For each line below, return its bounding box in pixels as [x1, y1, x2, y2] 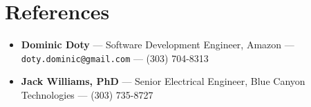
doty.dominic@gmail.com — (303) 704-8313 [21, 50, 209, 65]
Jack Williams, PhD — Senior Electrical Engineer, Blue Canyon [21, 74, 305, 88]
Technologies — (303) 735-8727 [21, 87, 153, 101]
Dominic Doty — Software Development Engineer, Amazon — [21, 37, 294, 52]
